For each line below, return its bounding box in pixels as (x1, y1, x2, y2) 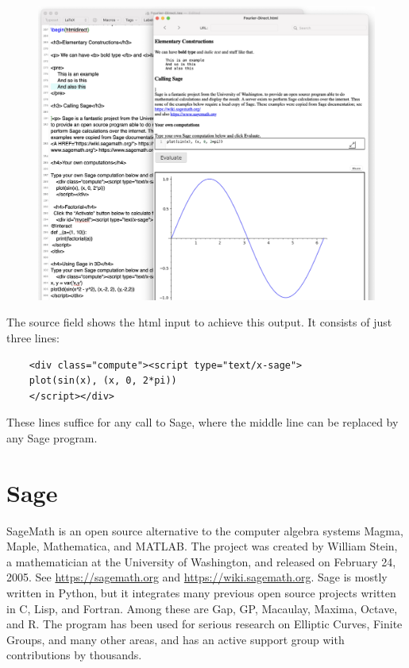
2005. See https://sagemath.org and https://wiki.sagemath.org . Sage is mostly (6, 569, 388, 585)
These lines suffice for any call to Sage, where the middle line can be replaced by (6, 414, 399, 431)
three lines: (6, 329, 60, 346)
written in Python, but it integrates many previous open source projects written (6, 585, 396, 600)
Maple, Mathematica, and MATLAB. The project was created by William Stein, (6, 538, 398, 554)
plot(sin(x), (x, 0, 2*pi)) (29, 375, 177, 387)
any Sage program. (6, 429, 98, 446)
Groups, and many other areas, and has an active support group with (6, 631, 345, 647)
